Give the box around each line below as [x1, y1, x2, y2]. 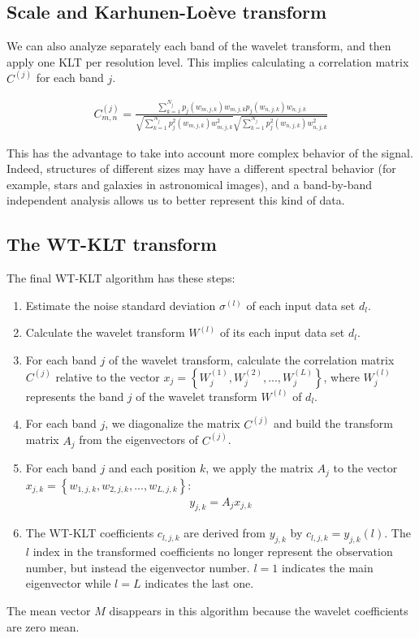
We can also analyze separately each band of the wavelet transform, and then [6, 37, 391, 54]
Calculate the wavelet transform [25, 324, 185, 341]
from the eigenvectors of [79, 431, 199, 448]
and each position [108, 459, 197, 476]
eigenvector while [25, 575, 111, 592]
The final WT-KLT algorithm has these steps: [6, 269, 235, 287]
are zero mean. [6, 618, 80, 635]
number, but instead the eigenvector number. [25, 558, 250, 575]
